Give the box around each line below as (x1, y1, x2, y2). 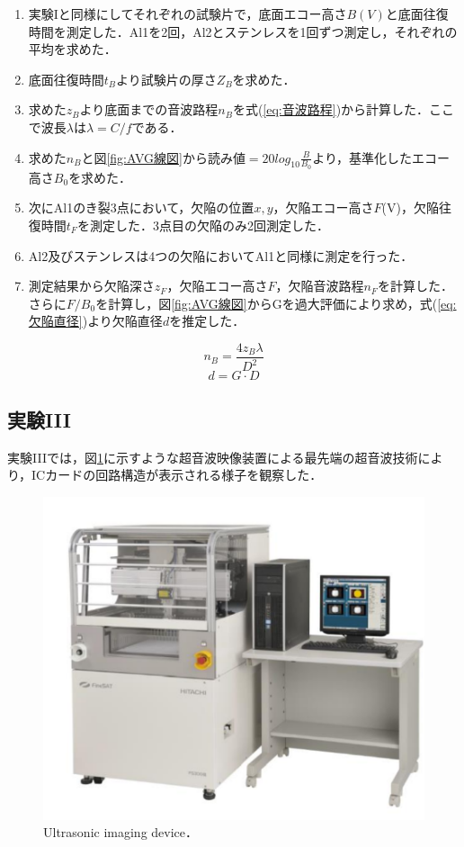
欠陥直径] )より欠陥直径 (28, 311, 163, 330)
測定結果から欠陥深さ (28, 276, 155, 295)
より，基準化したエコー (312, 148, 451, 167)
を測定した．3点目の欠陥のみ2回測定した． (76, 215, 329, 234)
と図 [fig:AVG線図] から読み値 (81, 148, 245, 167)
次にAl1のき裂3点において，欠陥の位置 (28, 198, 254, 217)
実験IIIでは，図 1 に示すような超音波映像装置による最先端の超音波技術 (7, 447, 418, 466)
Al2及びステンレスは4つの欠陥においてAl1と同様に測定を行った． (28, 246, 414, 265)
